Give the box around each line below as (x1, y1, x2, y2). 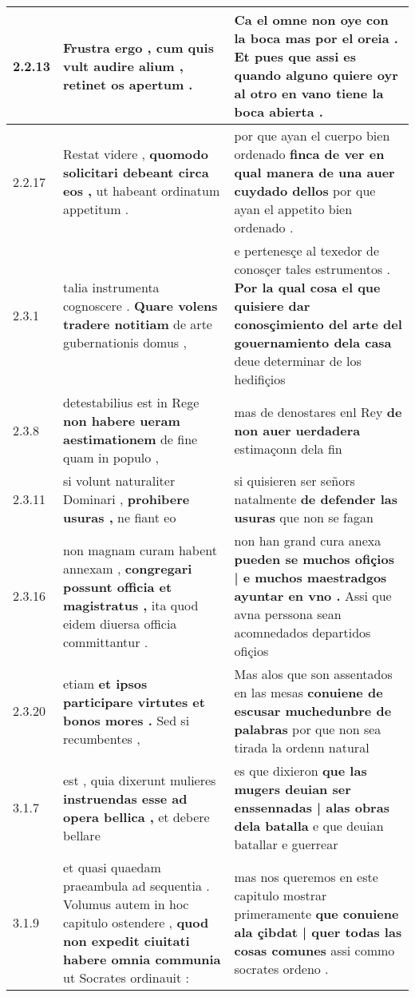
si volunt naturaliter (63, 471, 176, 490)
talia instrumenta (63, 278, 160, 296)
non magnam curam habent (63, 540, 217, 559)
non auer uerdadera (234, 420, 361, 439)
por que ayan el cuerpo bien (234, 126, 390, 145)
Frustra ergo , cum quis (63, 38, 214, 57)
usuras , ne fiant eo (63, 508, 176, 526)
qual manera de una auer (234, 163, 395, 181)
